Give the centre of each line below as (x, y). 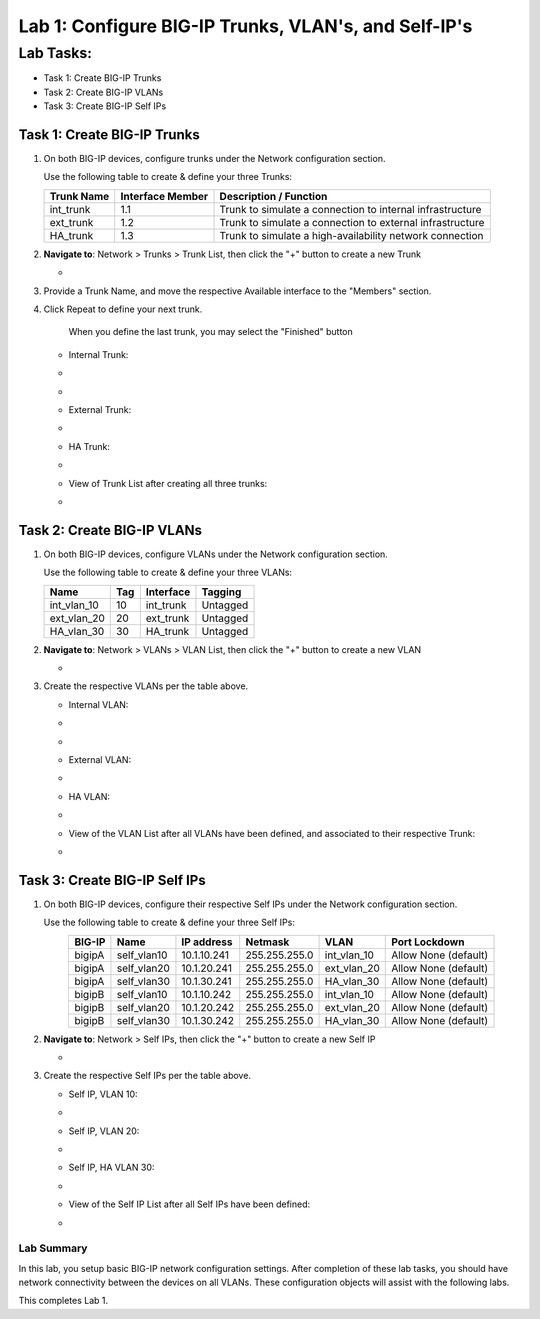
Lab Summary (53, 1248)
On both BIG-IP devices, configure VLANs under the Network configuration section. (216, 554)
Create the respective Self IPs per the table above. (147, 1076)
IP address (207, 942)
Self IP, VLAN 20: (104, 1131)
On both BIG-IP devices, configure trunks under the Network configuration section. (214, 159)
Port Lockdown (428, 942)
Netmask (267, 942)
